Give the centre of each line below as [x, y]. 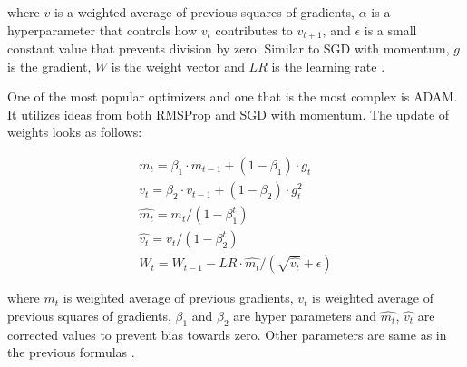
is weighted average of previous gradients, [178, 298]
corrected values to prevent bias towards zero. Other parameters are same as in [227, 334]
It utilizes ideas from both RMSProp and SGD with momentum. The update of [229, 114]
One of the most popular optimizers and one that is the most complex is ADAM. [233, 97]
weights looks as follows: [75, 132]
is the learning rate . [328, 66]
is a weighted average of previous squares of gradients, [204, 12]
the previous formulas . [71, 352]
